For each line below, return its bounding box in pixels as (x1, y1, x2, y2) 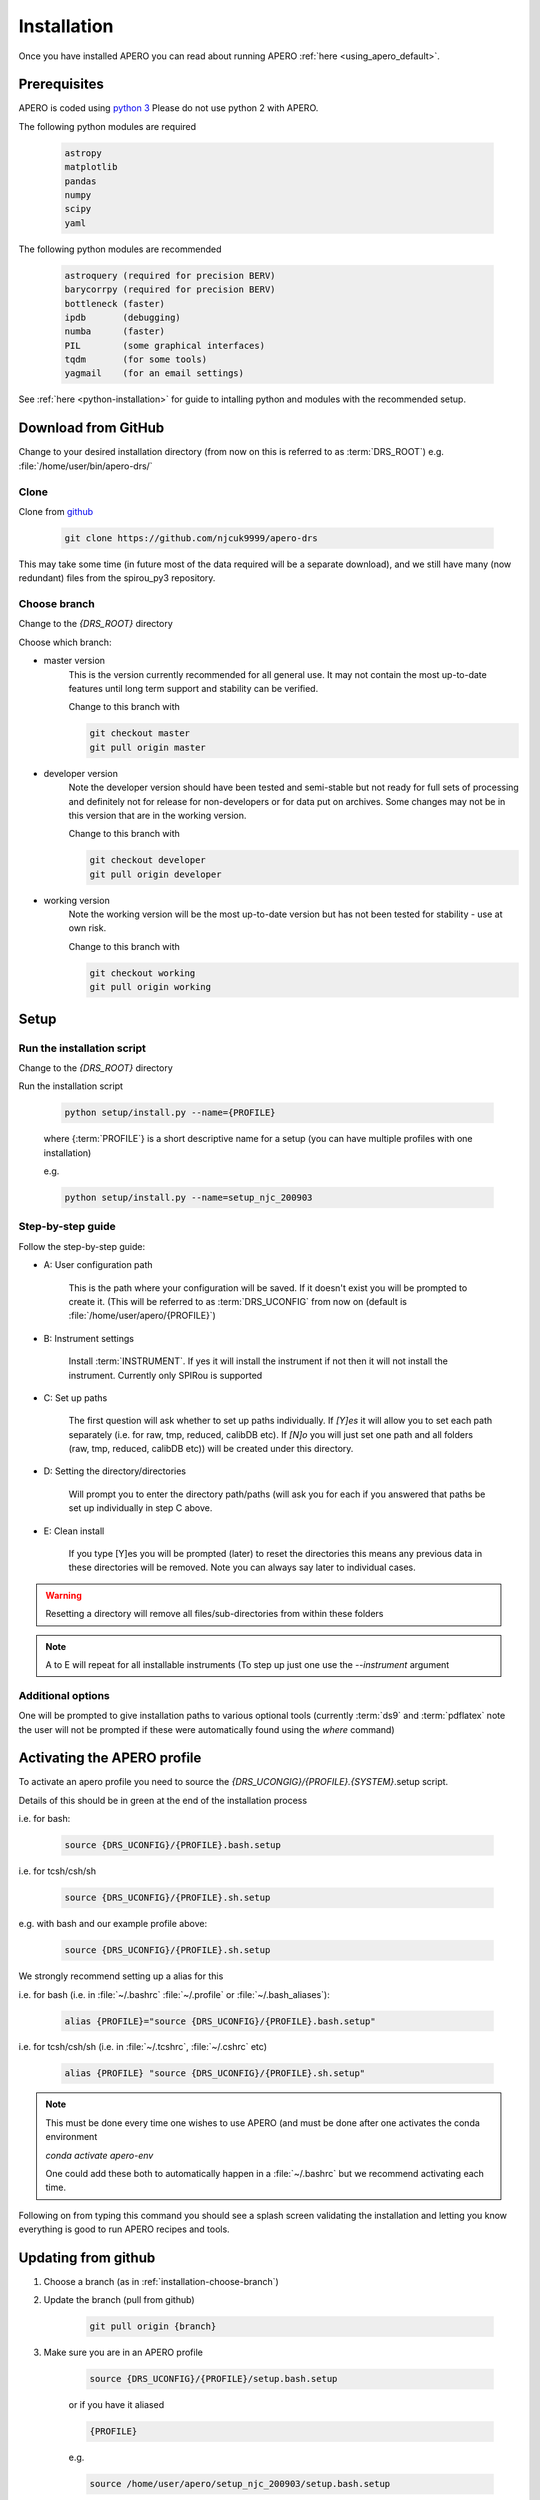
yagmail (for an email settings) (64, 368, 245, 379)
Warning (45, 1589, 82, 1601)
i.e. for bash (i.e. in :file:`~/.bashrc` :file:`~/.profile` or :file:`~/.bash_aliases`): (18, 1988, 330, 2000)
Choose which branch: (18, 636, 112, 648)
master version (43, 655, 105, 667)
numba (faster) (64, 326, 165, 337)
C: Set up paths (43, 1391, 108, 1404)
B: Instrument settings (43, 1332, 135, 1344)
